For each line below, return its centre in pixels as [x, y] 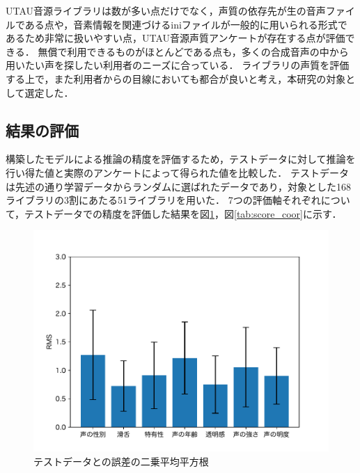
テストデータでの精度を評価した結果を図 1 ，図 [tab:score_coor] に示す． [183, 213]
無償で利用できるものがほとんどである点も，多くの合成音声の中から [193, 51]
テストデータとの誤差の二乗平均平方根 [121, 461]
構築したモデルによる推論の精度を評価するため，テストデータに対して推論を [181, 159]
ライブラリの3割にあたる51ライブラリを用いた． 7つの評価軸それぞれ [163, 200]
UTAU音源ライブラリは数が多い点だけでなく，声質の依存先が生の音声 [166, 10]
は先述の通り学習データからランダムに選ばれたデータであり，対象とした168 [178, 186]
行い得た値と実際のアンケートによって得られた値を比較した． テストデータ [177, 172]
